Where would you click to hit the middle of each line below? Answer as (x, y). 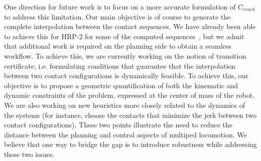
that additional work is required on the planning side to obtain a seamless (118, 46)
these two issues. (29, 154)
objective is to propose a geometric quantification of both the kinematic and (121, 85)
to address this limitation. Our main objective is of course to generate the (117, 16)
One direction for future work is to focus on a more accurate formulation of (120, 7)
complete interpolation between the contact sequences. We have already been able (130, 26)
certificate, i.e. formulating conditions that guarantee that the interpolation (120, 65)
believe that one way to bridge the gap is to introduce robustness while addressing (130, 144)
